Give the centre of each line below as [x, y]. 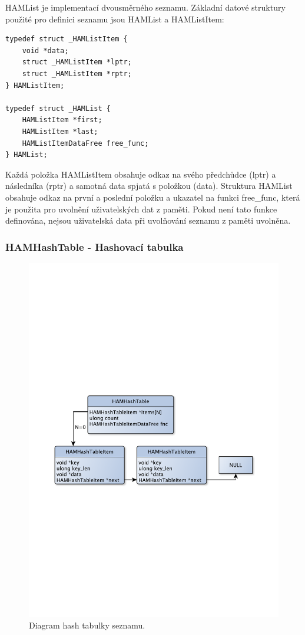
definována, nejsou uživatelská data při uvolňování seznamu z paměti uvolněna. [148, 220]
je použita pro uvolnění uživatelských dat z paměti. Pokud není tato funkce [141, 209]
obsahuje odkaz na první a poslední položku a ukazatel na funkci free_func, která [153, 197]
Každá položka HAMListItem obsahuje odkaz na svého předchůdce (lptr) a [141, 174]
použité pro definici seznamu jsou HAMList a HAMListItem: [115, 19]
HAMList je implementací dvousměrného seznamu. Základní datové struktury [145, 7]
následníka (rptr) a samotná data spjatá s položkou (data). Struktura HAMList [149, 186]
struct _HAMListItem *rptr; [77, 73]
